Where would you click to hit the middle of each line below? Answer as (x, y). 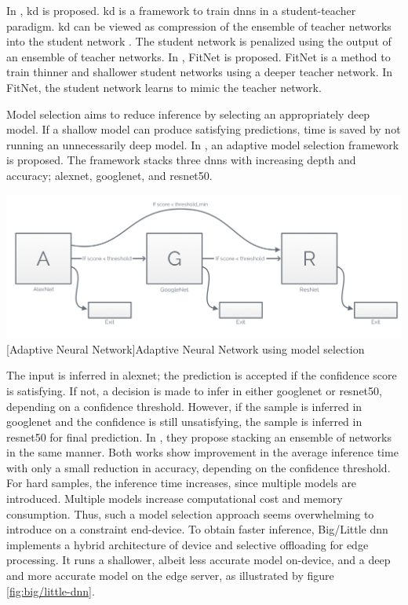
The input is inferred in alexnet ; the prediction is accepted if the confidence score (202, 375)
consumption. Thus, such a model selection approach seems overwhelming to (190, 513)
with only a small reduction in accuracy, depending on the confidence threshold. (199, 467)
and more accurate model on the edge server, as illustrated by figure (170, 576)
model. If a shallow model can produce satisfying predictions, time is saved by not (204, 129)
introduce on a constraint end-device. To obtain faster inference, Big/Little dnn (197, 529)
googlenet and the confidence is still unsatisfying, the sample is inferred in (184, 422)
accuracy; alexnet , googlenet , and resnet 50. (109, 175)
